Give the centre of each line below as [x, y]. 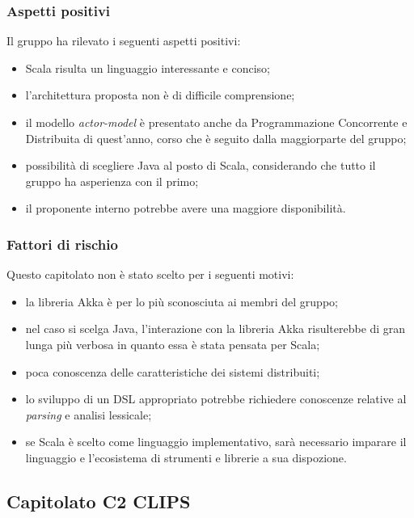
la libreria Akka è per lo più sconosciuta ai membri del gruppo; [182, 301]
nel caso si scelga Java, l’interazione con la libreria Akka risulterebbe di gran [215, 328]
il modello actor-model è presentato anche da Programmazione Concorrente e [216, 122]
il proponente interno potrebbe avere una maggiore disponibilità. [186, 208]
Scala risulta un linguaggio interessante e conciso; [148, 67]
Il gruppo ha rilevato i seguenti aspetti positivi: [124, 41]
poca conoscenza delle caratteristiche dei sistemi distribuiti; [173, 371]
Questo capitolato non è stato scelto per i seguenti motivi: [150, 274]
